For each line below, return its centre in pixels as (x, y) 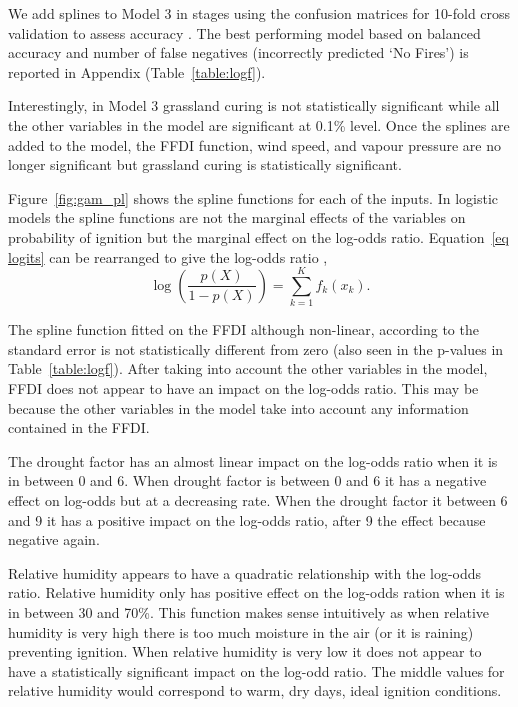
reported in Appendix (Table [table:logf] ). (137, 71)
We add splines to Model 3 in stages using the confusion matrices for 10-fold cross (259, 13)
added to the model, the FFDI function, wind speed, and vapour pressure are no (254, 144)
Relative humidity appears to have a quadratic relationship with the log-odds (245, 572)
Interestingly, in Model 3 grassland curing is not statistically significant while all (254, 105)
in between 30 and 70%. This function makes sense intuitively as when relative (249, 611)
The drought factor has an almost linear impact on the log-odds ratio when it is (253, 460)
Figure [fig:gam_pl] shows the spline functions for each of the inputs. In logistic (253, 197)
